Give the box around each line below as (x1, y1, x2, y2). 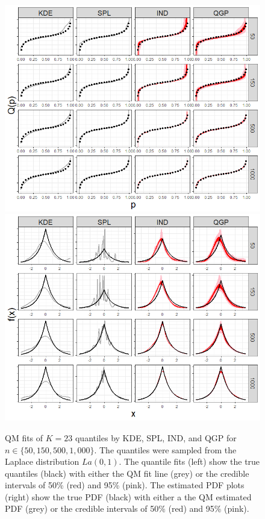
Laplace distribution (5, 455, 79, 468)
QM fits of (5, 431, 43, 444)
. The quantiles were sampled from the (94, 443, 237, 456)
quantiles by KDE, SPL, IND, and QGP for (75, 431, 237, 444)
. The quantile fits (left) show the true (119, 455, 260, 468)
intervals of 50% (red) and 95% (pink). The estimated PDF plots (5, 479, 245, 491)
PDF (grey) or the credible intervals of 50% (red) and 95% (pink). (5, 502, 249, 515)
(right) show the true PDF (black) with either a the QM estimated (5, 490, 252, 503)
